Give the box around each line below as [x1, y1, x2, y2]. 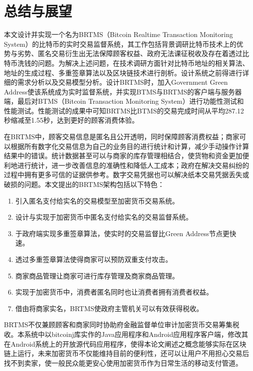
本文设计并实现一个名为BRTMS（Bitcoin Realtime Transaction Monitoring [4, 29, 233, 39]
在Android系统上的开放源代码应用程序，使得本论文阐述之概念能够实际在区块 [4, 338, 247, 349]
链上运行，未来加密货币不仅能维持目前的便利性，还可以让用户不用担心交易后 [4, 348, 249, 358]
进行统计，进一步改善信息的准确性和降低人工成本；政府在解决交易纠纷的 [17, 160, 249, 170]
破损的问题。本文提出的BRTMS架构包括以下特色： [4, 179, 164, 189]
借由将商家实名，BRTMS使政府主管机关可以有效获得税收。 [15, 303, 203, 313]
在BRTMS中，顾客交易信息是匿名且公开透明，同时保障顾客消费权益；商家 [4, 131, 239, 142]
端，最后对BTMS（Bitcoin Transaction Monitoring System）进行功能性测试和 [4, 96, 244, 106]
